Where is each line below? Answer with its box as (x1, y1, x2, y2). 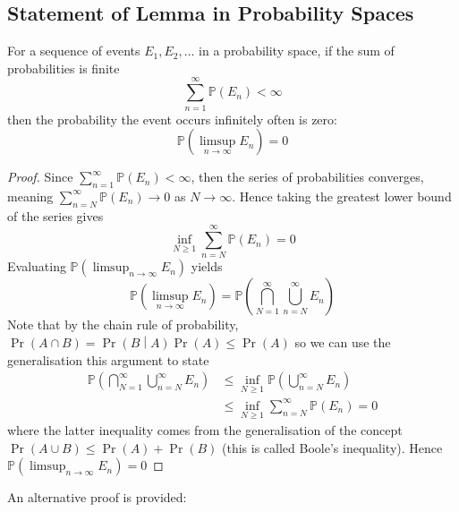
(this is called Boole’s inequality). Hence (222, 438, 443, 457)
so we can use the (294, 333, 391, 352)
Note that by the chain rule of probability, (7, 315, 239, 334)
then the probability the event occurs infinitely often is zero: (7, 109, 337, 128)
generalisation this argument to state (7, 350, 209, 369)
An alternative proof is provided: (7, 488, 187, 507)
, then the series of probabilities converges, (191, 167, 424, 186)
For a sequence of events (7, 41, 140, 60)
